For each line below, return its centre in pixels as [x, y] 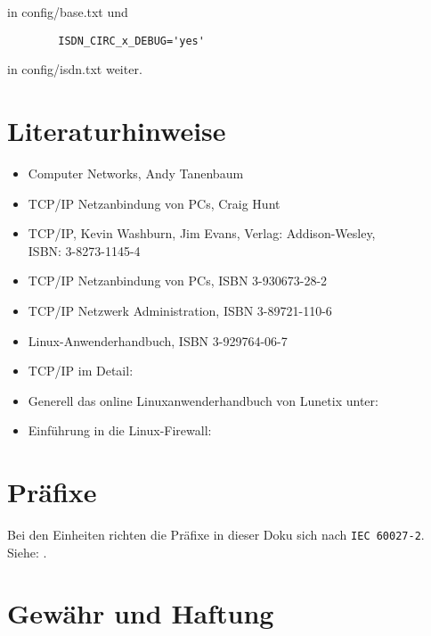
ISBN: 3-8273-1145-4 [84, 250]
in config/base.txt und [68, 12]
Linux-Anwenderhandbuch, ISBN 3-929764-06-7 [158, 340]
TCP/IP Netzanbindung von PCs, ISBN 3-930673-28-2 [178, 281]
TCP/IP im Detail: [81, 371]
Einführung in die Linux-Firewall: [120, 430]
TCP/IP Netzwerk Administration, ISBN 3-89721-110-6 [180, 310]
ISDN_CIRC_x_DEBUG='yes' [131, 41]
